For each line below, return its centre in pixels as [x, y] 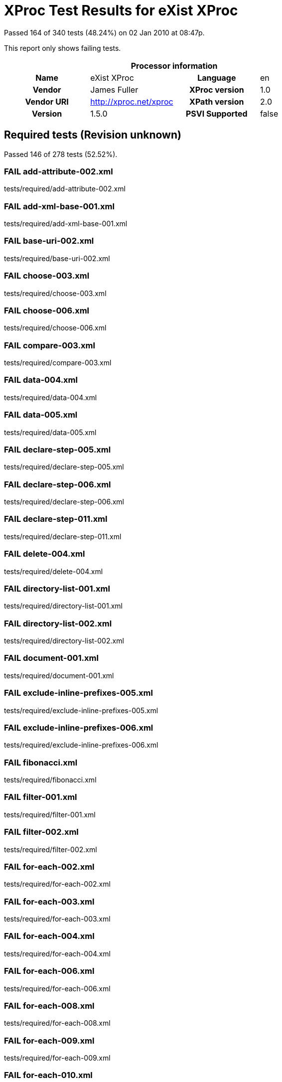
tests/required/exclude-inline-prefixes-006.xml [81, 745]
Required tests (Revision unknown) [93, 135]
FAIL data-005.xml [41, 415]
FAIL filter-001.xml [41, 797]
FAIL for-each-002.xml [49, 866]
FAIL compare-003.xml [50, 345]
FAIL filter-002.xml [41, 832]
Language [217, 77]
